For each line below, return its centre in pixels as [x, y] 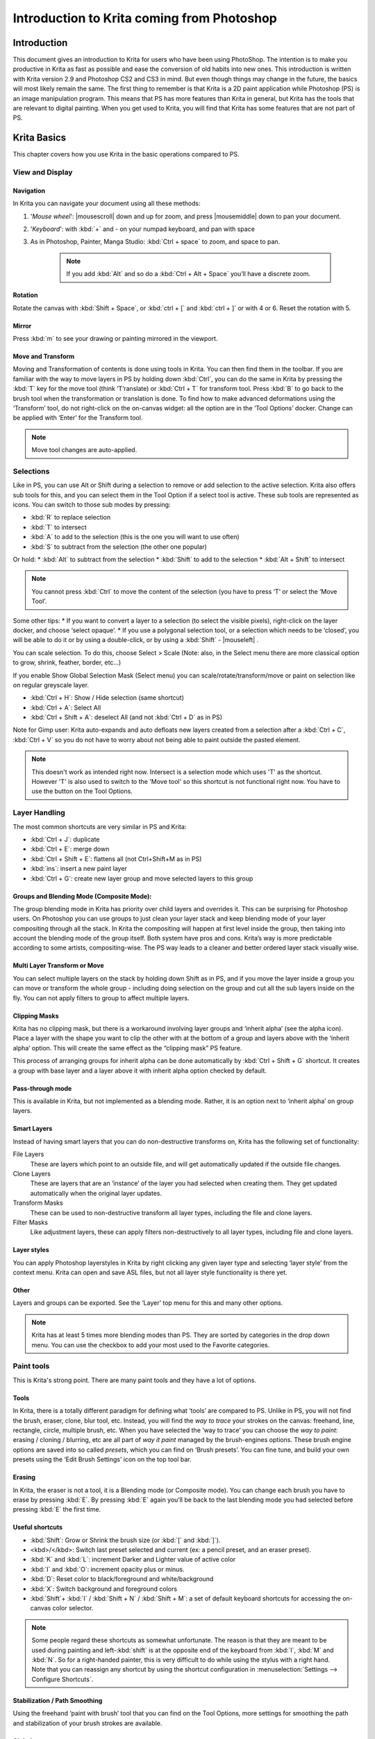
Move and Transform [44, 356]
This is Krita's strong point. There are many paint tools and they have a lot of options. [135, 1380]
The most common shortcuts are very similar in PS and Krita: [100, 826]
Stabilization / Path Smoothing [58, 1700]
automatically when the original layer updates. [96, 1193]
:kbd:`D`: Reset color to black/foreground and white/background [122, 1579]
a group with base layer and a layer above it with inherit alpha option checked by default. [140, 1071]
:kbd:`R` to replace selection [70, 518]
